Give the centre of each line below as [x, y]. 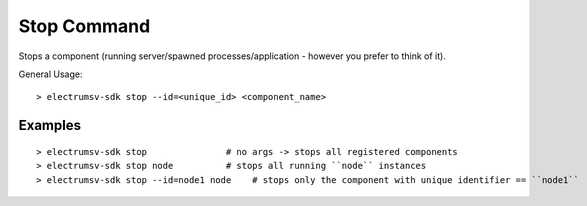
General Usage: [50, 74]
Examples [50, 125]
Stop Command [84, 26]
